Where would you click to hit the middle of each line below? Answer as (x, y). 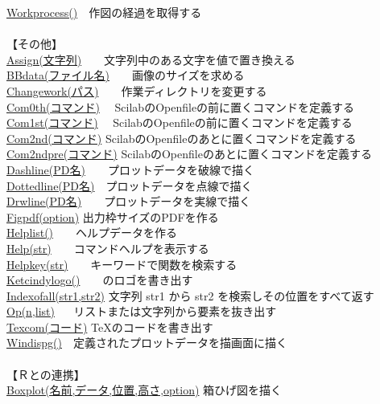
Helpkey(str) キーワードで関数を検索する (122, 264)
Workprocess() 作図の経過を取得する (104, 12)
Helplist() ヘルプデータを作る (92, 233)
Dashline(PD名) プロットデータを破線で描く (130, 169)
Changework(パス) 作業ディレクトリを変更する (137, 90)
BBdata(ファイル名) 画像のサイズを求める (126, 75)
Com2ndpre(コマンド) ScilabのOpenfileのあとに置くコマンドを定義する (189, 154)
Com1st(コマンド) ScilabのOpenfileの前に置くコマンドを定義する (180, 122)
